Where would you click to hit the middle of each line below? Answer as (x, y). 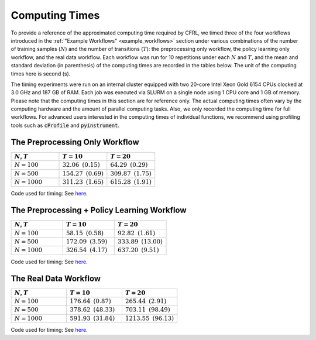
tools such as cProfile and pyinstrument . (65, 125)
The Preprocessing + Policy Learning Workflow (99, 210)
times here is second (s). (41, 74)
